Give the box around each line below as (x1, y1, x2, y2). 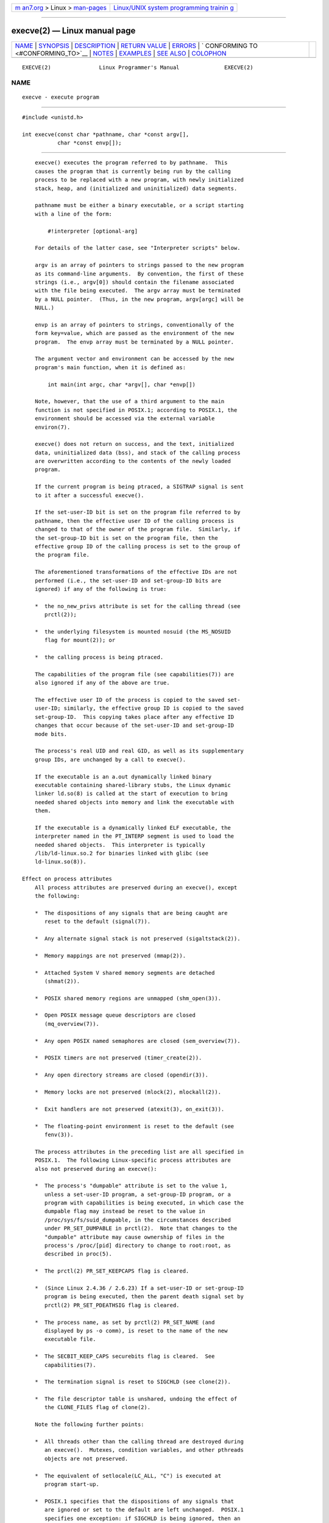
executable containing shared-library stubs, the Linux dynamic (34, 782, 231, 788)
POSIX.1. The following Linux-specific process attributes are (34, 1157, 231, 1164)
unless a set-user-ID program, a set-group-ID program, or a (44, 1191, 231, 1198)
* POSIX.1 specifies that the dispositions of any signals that (34, 1497, 235, 1505)
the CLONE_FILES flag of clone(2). (44, 1404, 151, 1411)
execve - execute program (22, 94, 100, 101)
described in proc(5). (44, 1251, 113, 1257)
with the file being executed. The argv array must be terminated (34, 287, 241, 294)
